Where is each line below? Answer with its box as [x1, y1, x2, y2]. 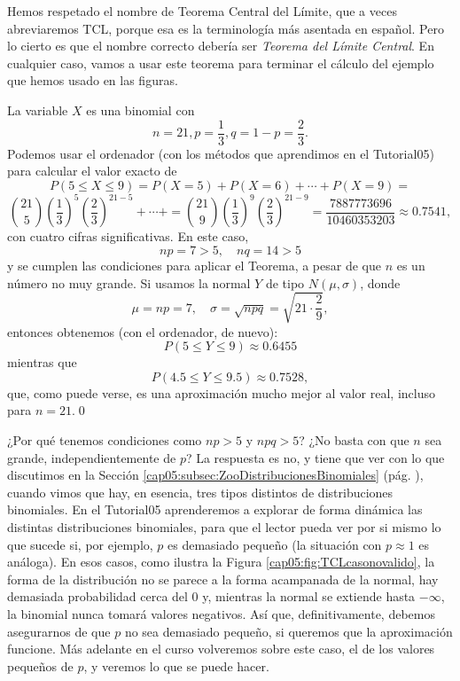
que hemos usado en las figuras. [7, 71, 178, 90]
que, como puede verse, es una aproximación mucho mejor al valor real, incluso [7, 383, 435, 402]
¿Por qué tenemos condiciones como [7, 431, 202, 450]
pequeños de [7, 656, 74, 675]
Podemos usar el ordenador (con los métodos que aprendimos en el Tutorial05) [7, 144, 434, 162]
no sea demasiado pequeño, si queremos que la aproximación [124, 622, 453, 640]
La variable [7, 100, 68, 119]
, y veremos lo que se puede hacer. [83, 656, 269, 675]
